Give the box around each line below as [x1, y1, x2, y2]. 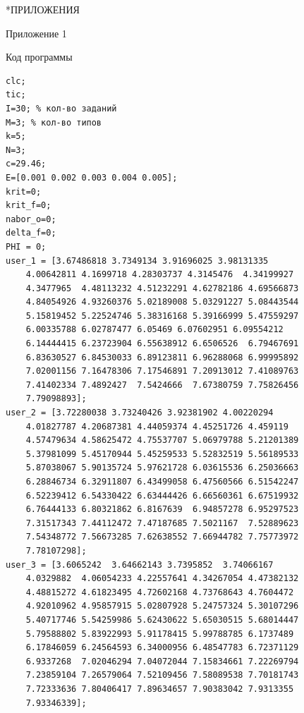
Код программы [6, 49, 73, 64]
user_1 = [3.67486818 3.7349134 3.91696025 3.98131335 [6, 255, 269, 266]
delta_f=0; [6, 228, 56, 238]
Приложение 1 [6, 25, 67, 40]
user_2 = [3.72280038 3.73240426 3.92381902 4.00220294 [6, 408, 274, 418]
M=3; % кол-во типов [6, 117, 102, 128]
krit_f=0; [6, 200, 51, 211]
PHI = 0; [6, 241, 47, 252]
